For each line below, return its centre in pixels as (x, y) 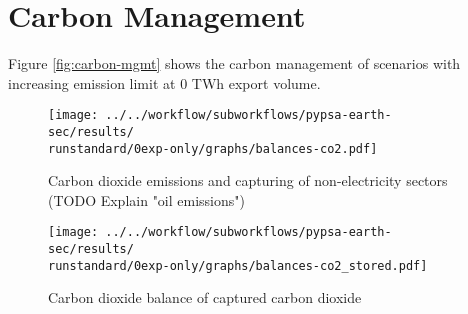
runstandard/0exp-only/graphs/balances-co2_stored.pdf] (238, 265)
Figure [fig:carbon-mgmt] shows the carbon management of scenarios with (234, 63)
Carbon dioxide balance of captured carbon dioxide (205, 297)
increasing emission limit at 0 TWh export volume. (164, 82)
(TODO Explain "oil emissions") (146, 199)
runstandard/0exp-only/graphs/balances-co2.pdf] (213, 148)
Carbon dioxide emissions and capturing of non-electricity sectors (248, 180)
